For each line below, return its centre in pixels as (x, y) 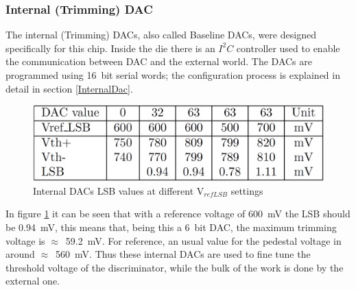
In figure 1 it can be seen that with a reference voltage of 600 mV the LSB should (178, 214)
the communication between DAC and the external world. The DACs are (159, 61)
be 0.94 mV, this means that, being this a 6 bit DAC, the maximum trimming (171, 227)
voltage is (25, 240)
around (20, 254)
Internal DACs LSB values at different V (119, 190)
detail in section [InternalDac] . (69, 88)
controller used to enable (288, 48)
